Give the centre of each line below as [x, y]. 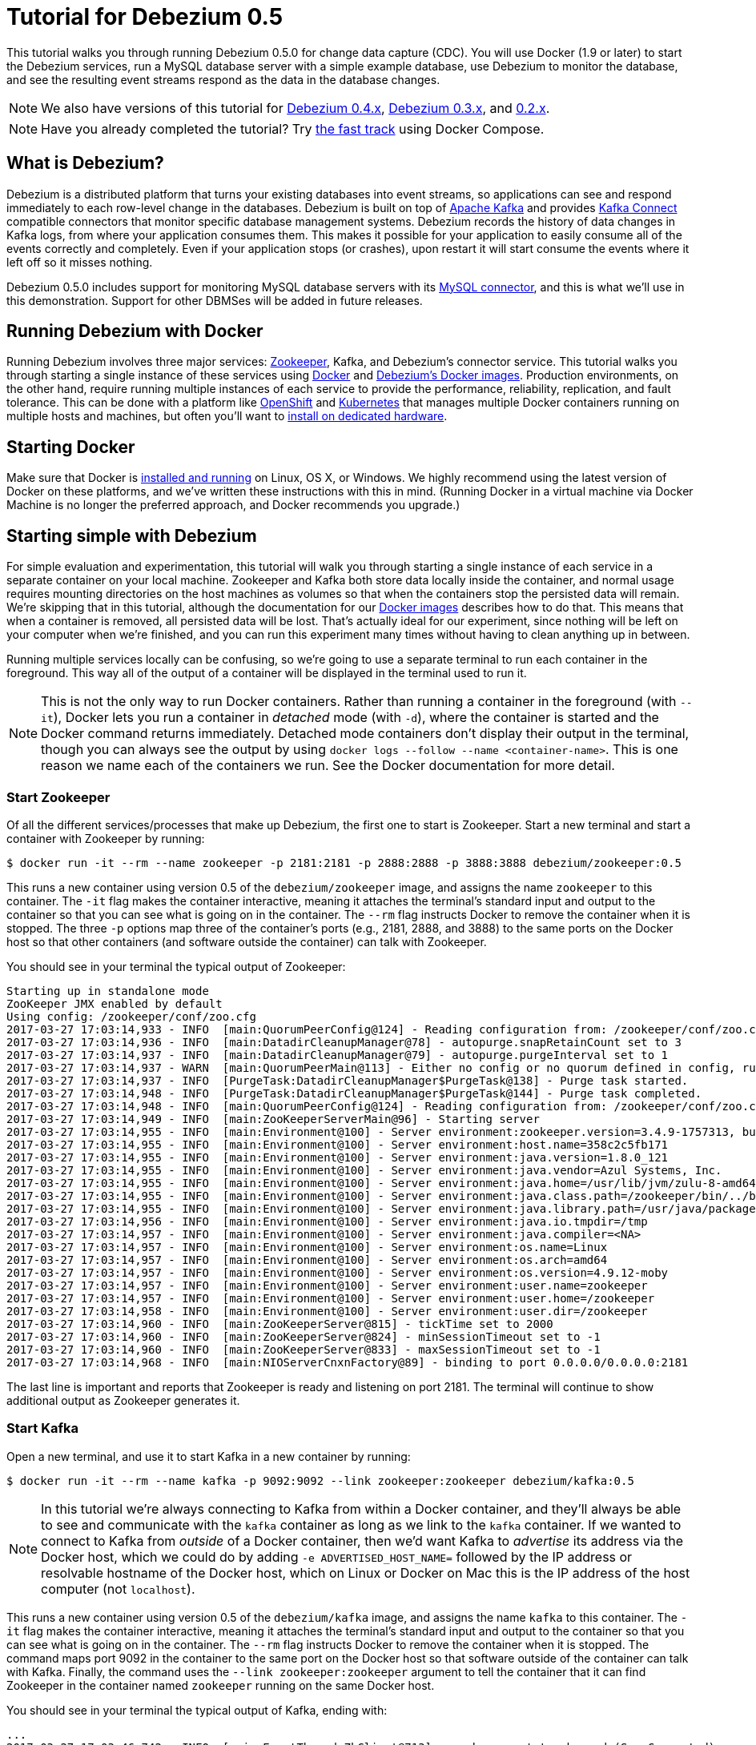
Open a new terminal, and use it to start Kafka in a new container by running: [209, 1456]
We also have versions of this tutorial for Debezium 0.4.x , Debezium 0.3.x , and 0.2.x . [296, 108]
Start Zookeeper [58, 797]
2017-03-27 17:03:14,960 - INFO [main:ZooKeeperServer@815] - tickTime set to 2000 [280, 1324]
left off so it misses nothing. [80, 262]
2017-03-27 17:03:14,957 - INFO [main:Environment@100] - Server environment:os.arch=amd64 [307, 1260]
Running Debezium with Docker [135, 331]
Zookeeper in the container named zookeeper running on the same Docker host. [221, 1685]
